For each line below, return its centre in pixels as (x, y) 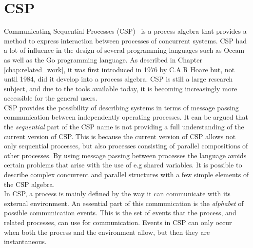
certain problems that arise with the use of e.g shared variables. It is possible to (123, 165)
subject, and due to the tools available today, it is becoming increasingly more (121, 88)
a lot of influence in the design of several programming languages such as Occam (124, 50)
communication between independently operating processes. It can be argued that (126, 117)
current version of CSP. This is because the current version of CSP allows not (120, 136)
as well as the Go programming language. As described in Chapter (103, 59)
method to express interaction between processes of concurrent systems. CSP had (125, 40)
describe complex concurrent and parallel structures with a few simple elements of (126, 175)
